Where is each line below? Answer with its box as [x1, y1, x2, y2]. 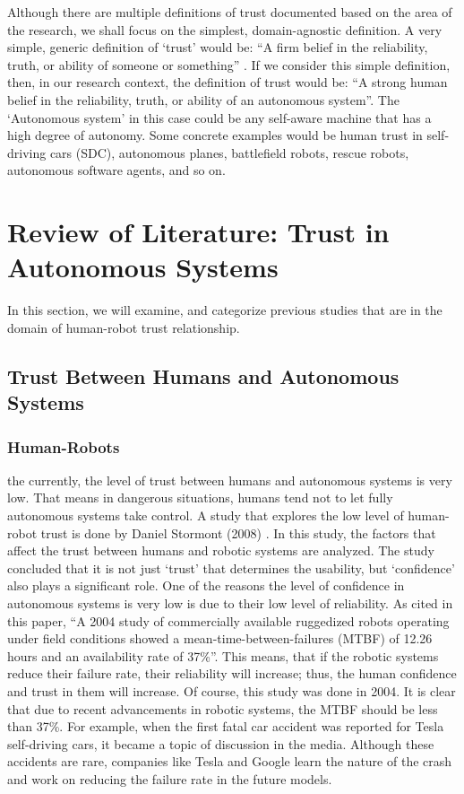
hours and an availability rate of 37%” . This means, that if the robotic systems [7, 646, 439, 665]
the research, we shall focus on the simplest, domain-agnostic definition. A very [7, 20, 443, 39]
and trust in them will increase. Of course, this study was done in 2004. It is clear [7, 681, 456, 700]
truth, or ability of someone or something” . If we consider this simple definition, [7, 55, 451, 74]
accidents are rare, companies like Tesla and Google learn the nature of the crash [7, 752, 452, 771]
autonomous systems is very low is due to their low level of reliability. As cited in [7, 593, 453, 612]
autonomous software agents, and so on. [7, 161, 226, 179]
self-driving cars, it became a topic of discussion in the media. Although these [7, 734, 434, 753]
